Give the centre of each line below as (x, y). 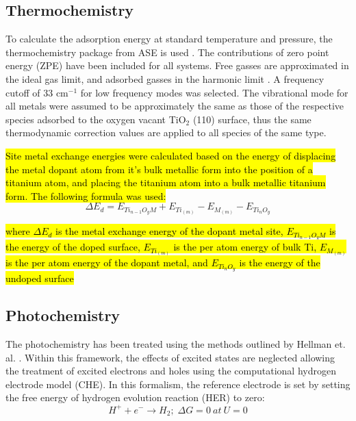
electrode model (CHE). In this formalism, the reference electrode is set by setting (178, 384)
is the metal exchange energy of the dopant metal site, (169, 231)
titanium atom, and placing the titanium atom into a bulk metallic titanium (166, 182)
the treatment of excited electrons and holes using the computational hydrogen (171, 371)
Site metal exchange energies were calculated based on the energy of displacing (171, 155)
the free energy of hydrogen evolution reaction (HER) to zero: (135, 397)
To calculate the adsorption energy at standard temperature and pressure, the (169, 39)
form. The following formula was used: (86, 195)
